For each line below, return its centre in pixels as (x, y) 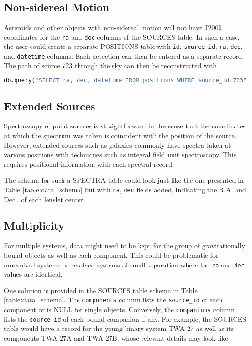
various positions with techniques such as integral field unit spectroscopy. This (120, 154)
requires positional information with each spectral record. (89, 164)
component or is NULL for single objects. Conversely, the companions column (119, 309)
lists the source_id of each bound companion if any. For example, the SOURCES (125, 319)
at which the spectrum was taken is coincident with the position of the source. (120, 135)
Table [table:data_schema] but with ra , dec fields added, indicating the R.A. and (125, 189)
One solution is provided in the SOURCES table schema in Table (101, 290)
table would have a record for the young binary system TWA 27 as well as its (119, 328)
